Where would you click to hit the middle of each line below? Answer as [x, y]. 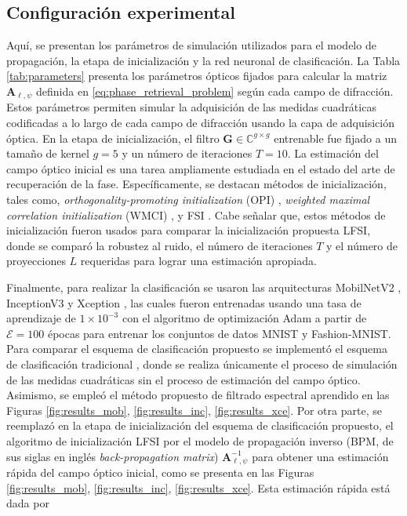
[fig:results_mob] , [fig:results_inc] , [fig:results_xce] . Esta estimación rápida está [198, 487]
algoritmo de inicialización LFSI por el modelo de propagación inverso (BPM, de [200, 440]
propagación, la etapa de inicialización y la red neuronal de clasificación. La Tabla [203, 60]
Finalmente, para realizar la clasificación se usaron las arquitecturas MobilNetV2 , [204, 287]
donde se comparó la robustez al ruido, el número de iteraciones [160, 245]
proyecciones [36, 261]
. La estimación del [333, 153]
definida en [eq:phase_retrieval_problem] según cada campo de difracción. [215, 91]
